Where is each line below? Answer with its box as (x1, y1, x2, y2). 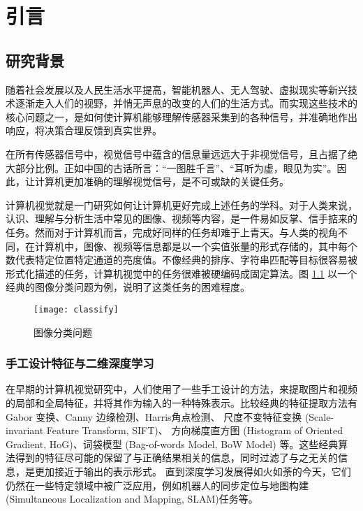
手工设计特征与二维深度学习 (6, 354, 154, 372)
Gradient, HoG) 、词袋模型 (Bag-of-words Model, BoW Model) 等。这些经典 (6, 436, 339, 451)
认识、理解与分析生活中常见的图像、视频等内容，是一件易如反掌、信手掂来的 (6, 211, 357, 226)
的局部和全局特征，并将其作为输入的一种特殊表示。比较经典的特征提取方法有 (6, 395, 357, 410)
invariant (6, 423, 44, 438)
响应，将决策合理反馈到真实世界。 (6, 123, 162, 138)
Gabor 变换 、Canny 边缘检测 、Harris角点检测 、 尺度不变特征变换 (6, 409, 302, 424)
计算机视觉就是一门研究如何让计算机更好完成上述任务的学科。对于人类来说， (6, 197, 357, 212)
